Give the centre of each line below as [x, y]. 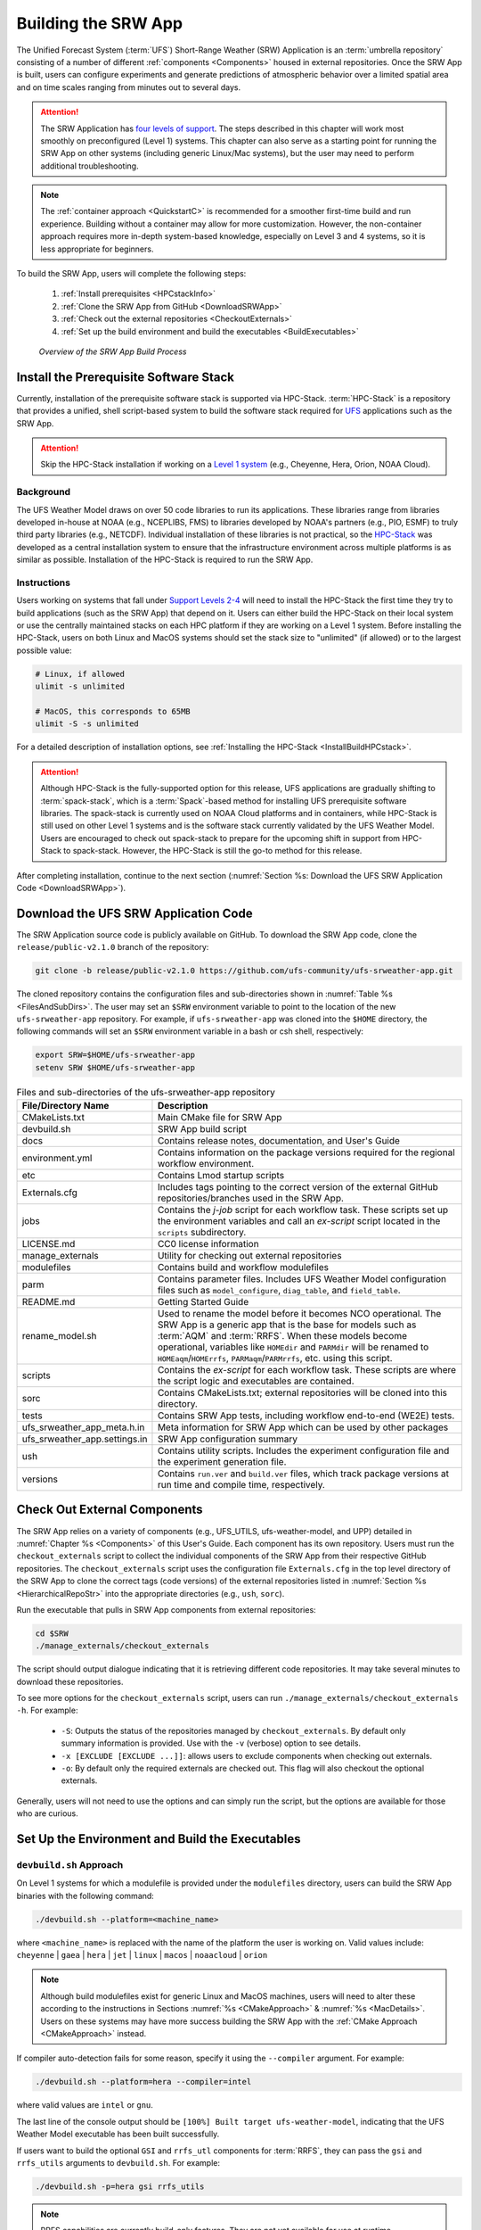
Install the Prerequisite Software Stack [126, 377]
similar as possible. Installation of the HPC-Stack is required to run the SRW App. [165, 560]
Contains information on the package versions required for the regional [306, 1152]
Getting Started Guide [203, 1302]
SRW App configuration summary [228, 1439]
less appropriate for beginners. [97, 249]
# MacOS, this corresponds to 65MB [113, 711]
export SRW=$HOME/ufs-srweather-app [115, 1055]
